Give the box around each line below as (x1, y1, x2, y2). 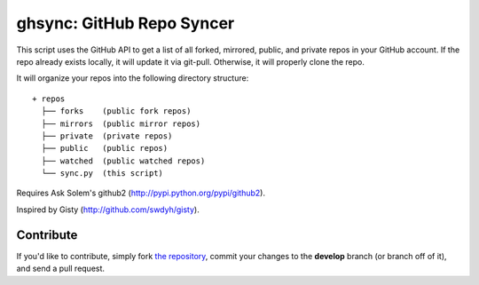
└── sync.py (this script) (41, 169, 164, 178)
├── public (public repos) (41, 143, 169, 154)
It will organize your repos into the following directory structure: (16, 73, 249, 83)
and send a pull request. (16, 263, 106, 274)
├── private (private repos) (41, 131, 173, 141)
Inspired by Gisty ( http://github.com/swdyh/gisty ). (16, 204, 200, 215)
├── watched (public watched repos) (41, 155, 206, 166)
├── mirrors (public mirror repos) (41, 118, 201, 129)
